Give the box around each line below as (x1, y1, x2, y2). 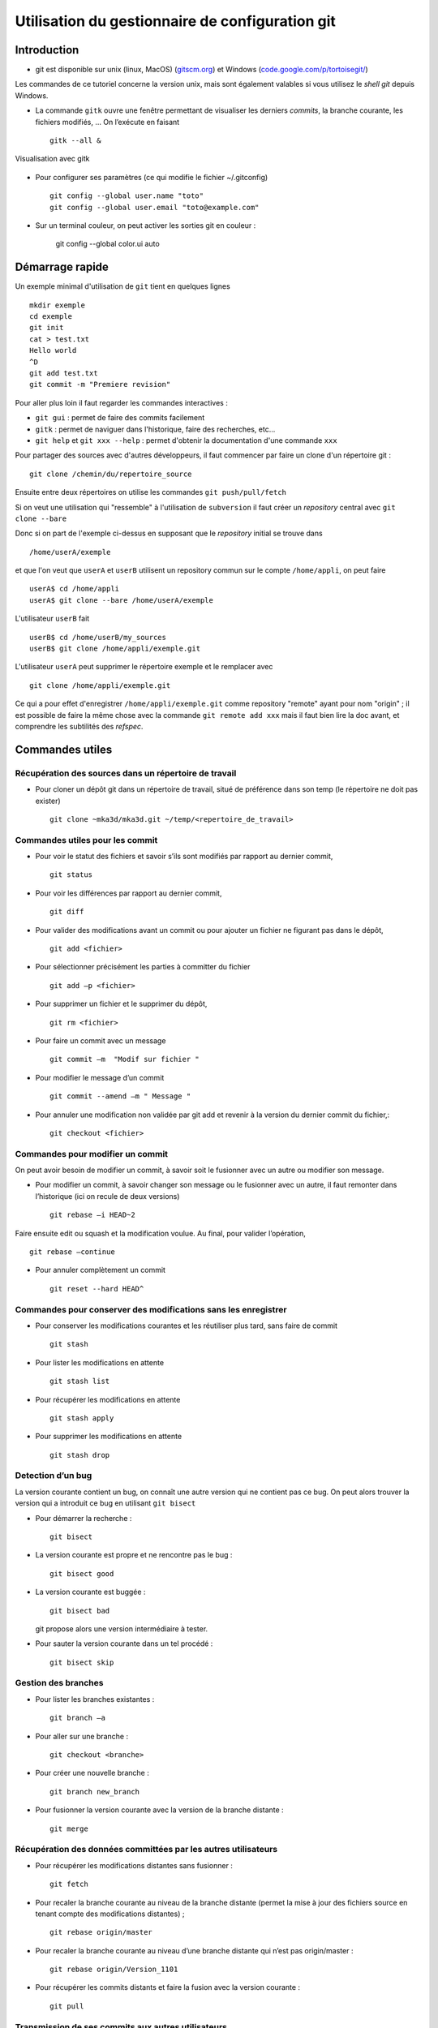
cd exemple (29, 312, 73, 321)
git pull (49, 2001, 84, 2011)
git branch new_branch (49, 1787, 140, 1796)
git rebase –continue (29, 1248, 115, 1257)
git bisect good (49, 1569, 114, 1578)
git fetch (49, 1880, 88, 1889)
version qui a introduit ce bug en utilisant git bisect (15, 1498, 196, 1508)
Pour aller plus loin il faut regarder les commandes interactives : (15, 397, 229, 407)
